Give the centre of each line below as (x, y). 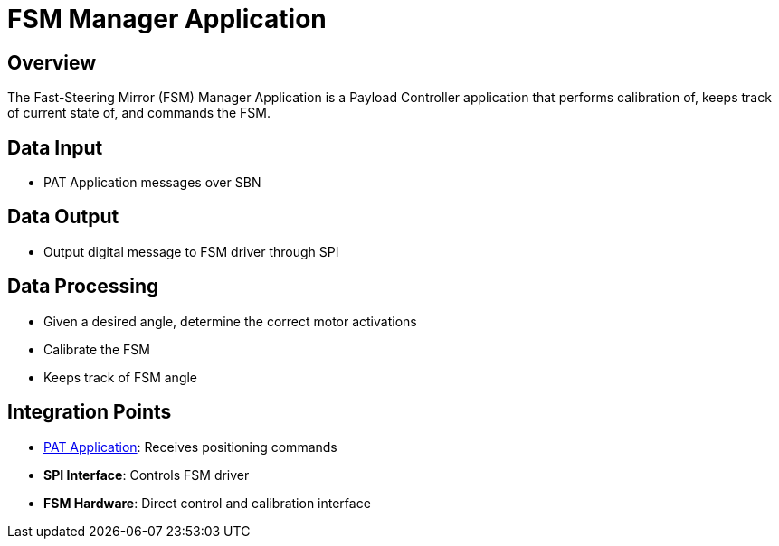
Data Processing (83, 287)
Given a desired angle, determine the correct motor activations (230, 321)
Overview (52, 62)
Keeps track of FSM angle (121, 377)
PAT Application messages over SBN (152, 183)
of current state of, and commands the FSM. (139, 113)
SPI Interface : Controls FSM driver (147, 475)
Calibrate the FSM (97, 349)
